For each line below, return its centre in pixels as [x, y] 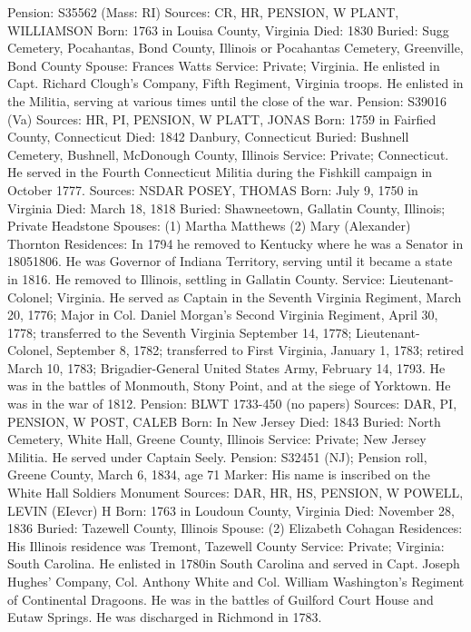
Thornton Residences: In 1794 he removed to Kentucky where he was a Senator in [235, 243]
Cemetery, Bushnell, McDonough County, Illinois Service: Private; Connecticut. [228, 154]
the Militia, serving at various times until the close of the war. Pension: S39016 [227, 100]
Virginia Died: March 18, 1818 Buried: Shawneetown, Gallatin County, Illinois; [226, 207]
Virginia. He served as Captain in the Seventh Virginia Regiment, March [259, 296]
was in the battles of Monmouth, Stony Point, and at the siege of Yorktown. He [229, 385]
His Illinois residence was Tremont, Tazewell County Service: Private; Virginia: [226, 545]
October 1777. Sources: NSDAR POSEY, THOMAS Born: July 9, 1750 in [213, 189]
